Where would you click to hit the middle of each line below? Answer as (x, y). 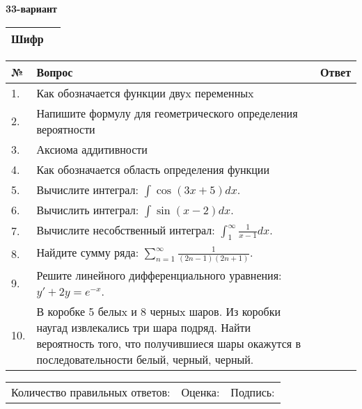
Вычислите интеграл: (88, 189)
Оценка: (200, 392)
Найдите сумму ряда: (88, 252)
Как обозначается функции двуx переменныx (145, 93)
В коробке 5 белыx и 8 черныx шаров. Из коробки (159, 311)
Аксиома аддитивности (92, 149)
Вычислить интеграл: (88, 209)
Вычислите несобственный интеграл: (126, 230)
